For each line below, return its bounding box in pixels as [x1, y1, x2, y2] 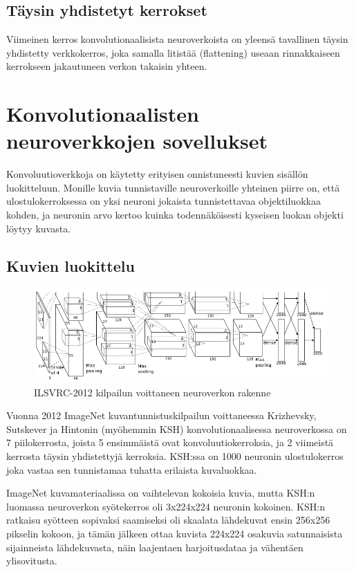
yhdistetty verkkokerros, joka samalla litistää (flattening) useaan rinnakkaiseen [6, 45, 340, 59]
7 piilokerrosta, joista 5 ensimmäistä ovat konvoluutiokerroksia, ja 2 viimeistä [6, 435, 334, 450]
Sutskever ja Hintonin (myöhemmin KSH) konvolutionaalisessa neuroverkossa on [6, 421, 347, 436]
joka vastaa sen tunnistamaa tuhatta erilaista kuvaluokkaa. [6, 462, 257, 477]
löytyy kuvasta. [6, 221, 71, 235]
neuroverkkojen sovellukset [6, 127, 268, 155]
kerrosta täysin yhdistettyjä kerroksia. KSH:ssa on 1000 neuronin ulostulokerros [6, 449, 344, 463]
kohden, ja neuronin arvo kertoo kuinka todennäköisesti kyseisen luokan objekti [6, 207, 344, 222]
